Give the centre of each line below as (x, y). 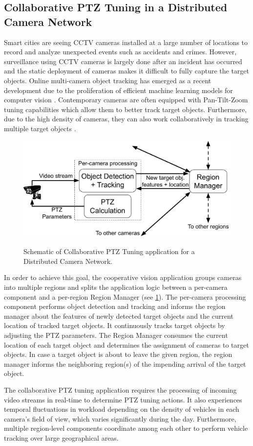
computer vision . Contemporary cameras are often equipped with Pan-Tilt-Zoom (126, 100)
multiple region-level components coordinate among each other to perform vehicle (126, 428)
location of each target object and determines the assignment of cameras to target (126, 344)
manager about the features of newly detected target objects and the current (119, 316)
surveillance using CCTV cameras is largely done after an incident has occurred (123, 61)
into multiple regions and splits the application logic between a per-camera (116, 287)
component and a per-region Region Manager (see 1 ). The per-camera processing (125, 296)
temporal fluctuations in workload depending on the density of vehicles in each (122, 409)
